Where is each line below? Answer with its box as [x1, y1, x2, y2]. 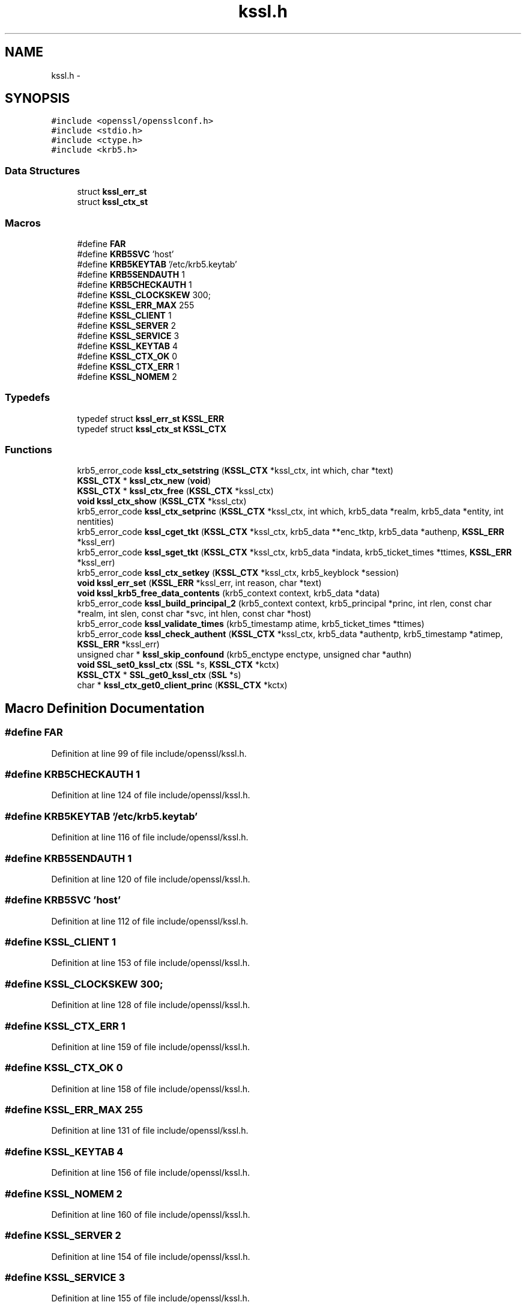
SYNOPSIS [5, 91, 70, 106]
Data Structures [5, 164, 80, 177]
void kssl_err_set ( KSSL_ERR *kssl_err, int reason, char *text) [77, 578, 322, 588]
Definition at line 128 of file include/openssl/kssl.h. [51, 1000, 250, 1010]
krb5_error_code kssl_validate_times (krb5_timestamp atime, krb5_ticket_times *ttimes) [77, 619, 425, 629]
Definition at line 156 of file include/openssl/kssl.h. [51, 1167, 250, 1178]
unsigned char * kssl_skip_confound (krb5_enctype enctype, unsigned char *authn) [77, 649, 412, 660]
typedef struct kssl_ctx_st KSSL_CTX [77, 423, 227, 434]
